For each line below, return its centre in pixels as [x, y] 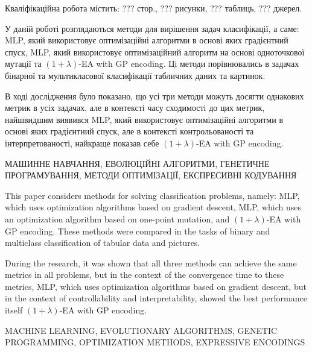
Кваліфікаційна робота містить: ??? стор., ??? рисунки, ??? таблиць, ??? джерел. [154, 8]
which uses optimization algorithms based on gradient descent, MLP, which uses [153, 207]
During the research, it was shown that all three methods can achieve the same [151, 262]
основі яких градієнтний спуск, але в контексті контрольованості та [129, 131]
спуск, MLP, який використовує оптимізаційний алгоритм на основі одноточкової [155, 52]
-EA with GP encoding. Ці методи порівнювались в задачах [189, 64]
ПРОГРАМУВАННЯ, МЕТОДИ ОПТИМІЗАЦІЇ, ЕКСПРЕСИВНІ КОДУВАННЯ [151, 175]
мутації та [23, 64]
